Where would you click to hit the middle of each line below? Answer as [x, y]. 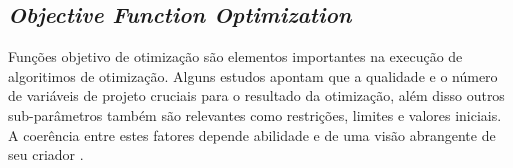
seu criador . [46, 154]
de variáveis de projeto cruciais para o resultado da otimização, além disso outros [256, 95]
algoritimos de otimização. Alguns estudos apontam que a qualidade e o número [253, 75]
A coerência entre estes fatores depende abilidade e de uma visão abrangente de [252, 134]
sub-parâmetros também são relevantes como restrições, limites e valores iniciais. [255, 114]
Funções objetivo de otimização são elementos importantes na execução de [235, 56]
